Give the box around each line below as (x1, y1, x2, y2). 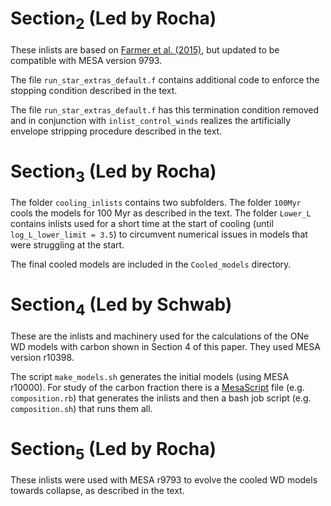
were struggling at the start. (10, 239, 125, 251)
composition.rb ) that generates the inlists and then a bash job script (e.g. (10, 392, 312, 404)
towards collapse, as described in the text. (10, 485, 185, 497)
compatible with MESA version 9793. (10, 54, 163, 66)
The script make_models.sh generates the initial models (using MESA (10, 370, 290, 382)
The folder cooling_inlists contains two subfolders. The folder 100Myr (10, 197, 302, 209)
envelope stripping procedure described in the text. (10, 125, 223, 137)
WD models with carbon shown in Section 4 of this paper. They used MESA (10, 340, 321, 352)
